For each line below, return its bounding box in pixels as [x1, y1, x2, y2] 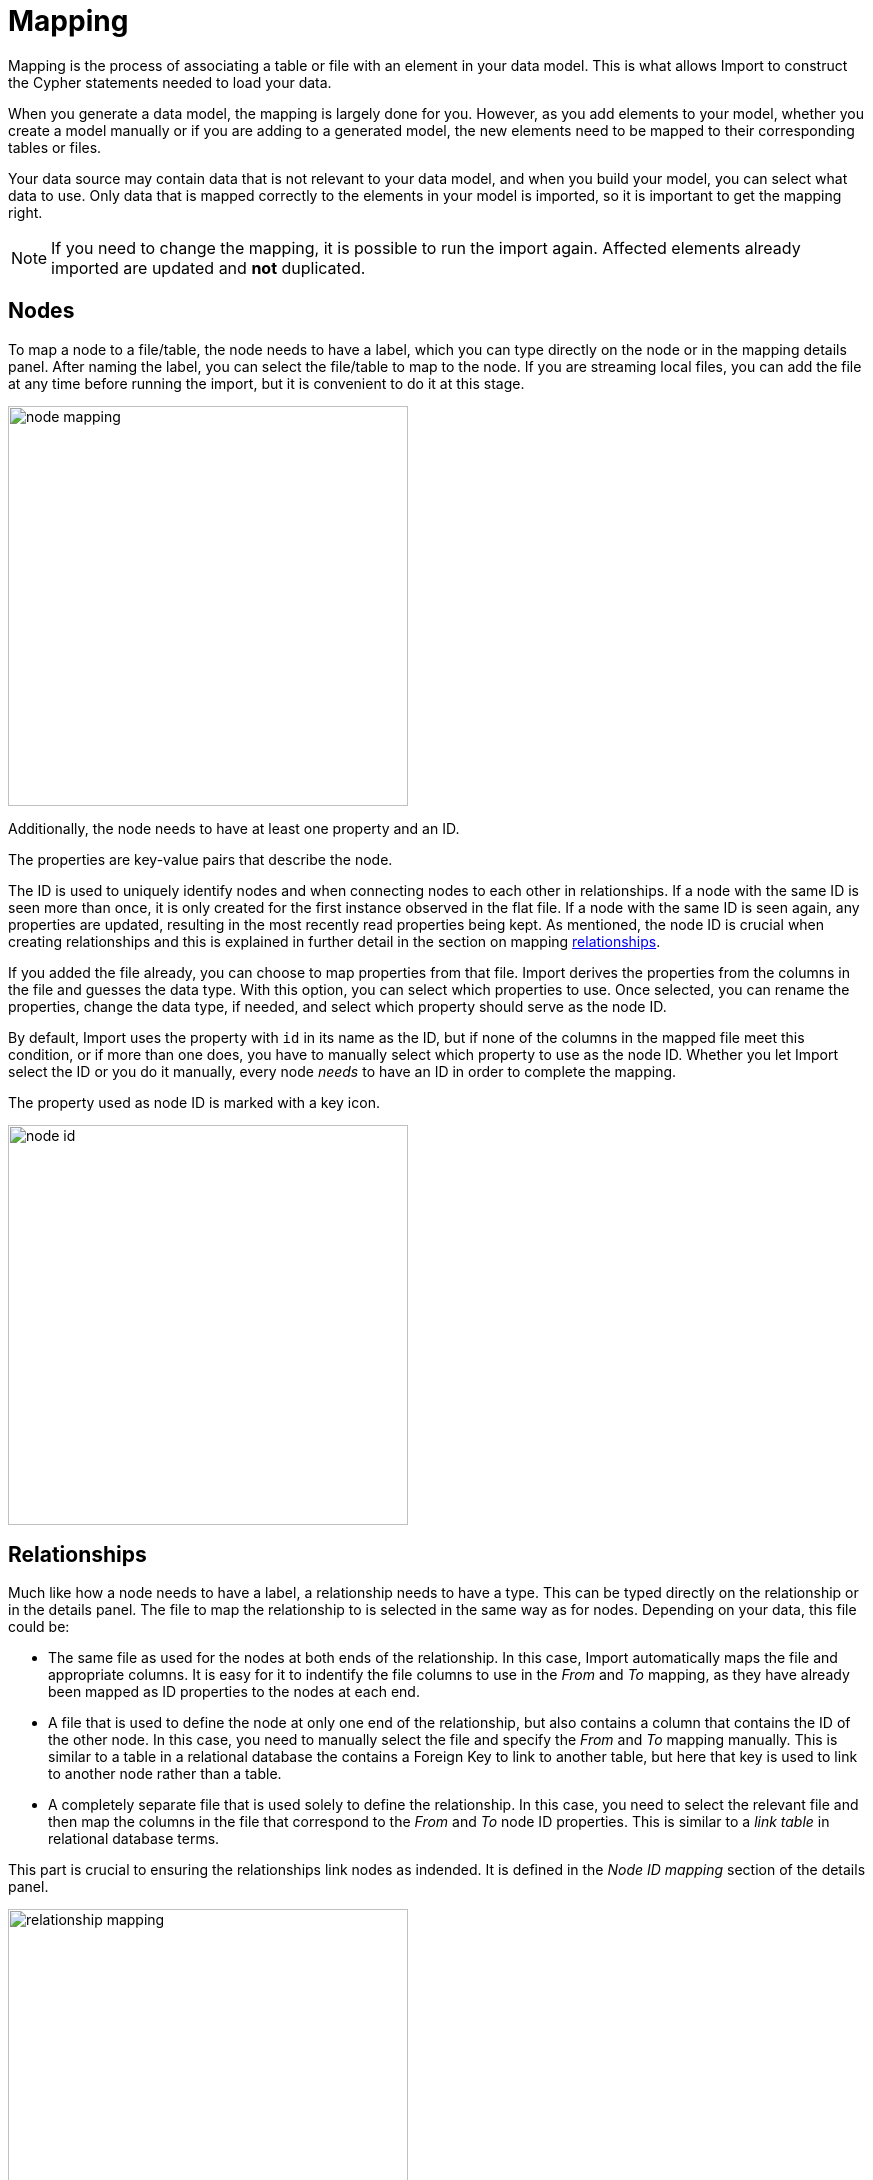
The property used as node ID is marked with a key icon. [8, 1093, 380, 1111]
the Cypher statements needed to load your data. [8, 73, 332, 91]
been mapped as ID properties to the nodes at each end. [48, 1683, 420, 1701]
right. [8, 203, 43, 221]
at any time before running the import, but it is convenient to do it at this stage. [8, 374, 525, 392]
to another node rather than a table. [48, 1765, 282, 1783]
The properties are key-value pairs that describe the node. [8, 850, 393, 868]
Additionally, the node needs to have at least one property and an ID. [8, 819, 460, 837]
